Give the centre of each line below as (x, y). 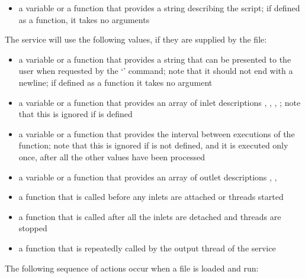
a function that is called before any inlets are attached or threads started (151, 197)
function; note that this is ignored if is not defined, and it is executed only (153, 145)
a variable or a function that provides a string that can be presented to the (155, 59)
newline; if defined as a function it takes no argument (115, 82)
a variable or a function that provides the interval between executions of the (157, 133)
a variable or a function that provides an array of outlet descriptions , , (148, 177)
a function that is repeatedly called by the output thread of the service (147, 248)
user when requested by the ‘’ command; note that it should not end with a (156, 71)
